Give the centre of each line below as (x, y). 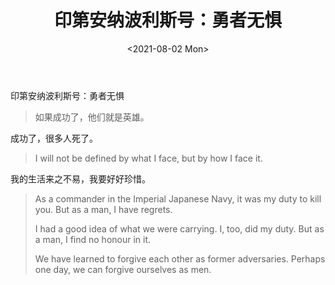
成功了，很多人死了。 (54, 138)
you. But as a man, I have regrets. (103, 209)
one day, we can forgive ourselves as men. (123, 269)
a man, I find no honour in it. (93, 239)
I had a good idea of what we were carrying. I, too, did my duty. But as (179, 228)
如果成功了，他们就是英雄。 (92, 117)
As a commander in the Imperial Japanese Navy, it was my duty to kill (178, 198)
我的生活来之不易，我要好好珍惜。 (80, 178)
